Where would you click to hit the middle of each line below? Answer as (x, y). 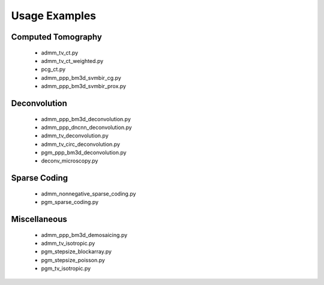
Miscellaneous (39, 219)
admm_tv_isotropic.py (68, 244)
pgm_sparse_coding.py (70, 202)
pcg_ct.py (53, 70)
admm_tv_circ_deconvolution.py (80, 144)
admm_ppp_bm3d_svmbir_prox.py (83, 86)
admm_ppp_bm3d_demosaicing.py (84, 235)
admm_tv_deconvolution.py (75, 136)
